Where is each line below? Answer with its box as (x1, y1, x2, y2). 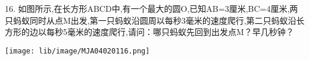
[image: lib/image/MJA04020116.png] (5, 46, 150, 55)
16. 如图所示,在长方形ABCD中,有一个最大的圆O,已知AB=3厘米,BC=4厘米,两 (5, 2, 298, 14)
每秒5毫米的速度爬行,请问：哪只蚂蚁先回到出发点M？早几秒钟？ (46, 26, 294, 38)
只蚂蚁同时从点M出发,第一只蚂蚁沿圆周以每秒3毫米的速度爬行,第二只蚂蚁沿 (5, 14, 296, 26)
